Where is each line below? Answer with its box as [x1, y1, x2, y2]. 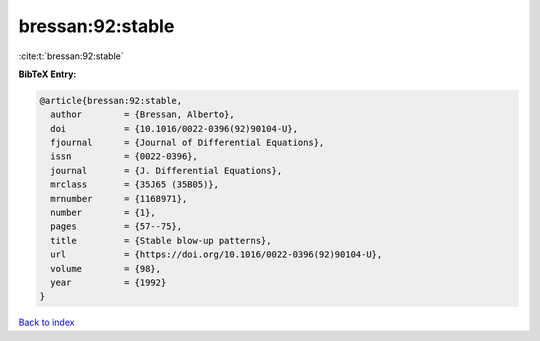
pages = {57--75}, [50, 221, 183, 232]
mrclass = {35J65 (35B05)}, [50, 179, 220, 190]
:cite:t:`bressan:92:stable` [18, 50, 124, 62]
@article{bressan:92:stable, [39, 95, 183, 106]
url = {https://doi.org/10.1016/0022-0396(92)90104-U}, [50, 249, 383, 260]
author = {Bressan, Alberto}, [50, 109, 235, 120]
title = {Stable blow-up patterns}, [50, 235, 272, 246]
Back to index [18, 316, 75, 329]
